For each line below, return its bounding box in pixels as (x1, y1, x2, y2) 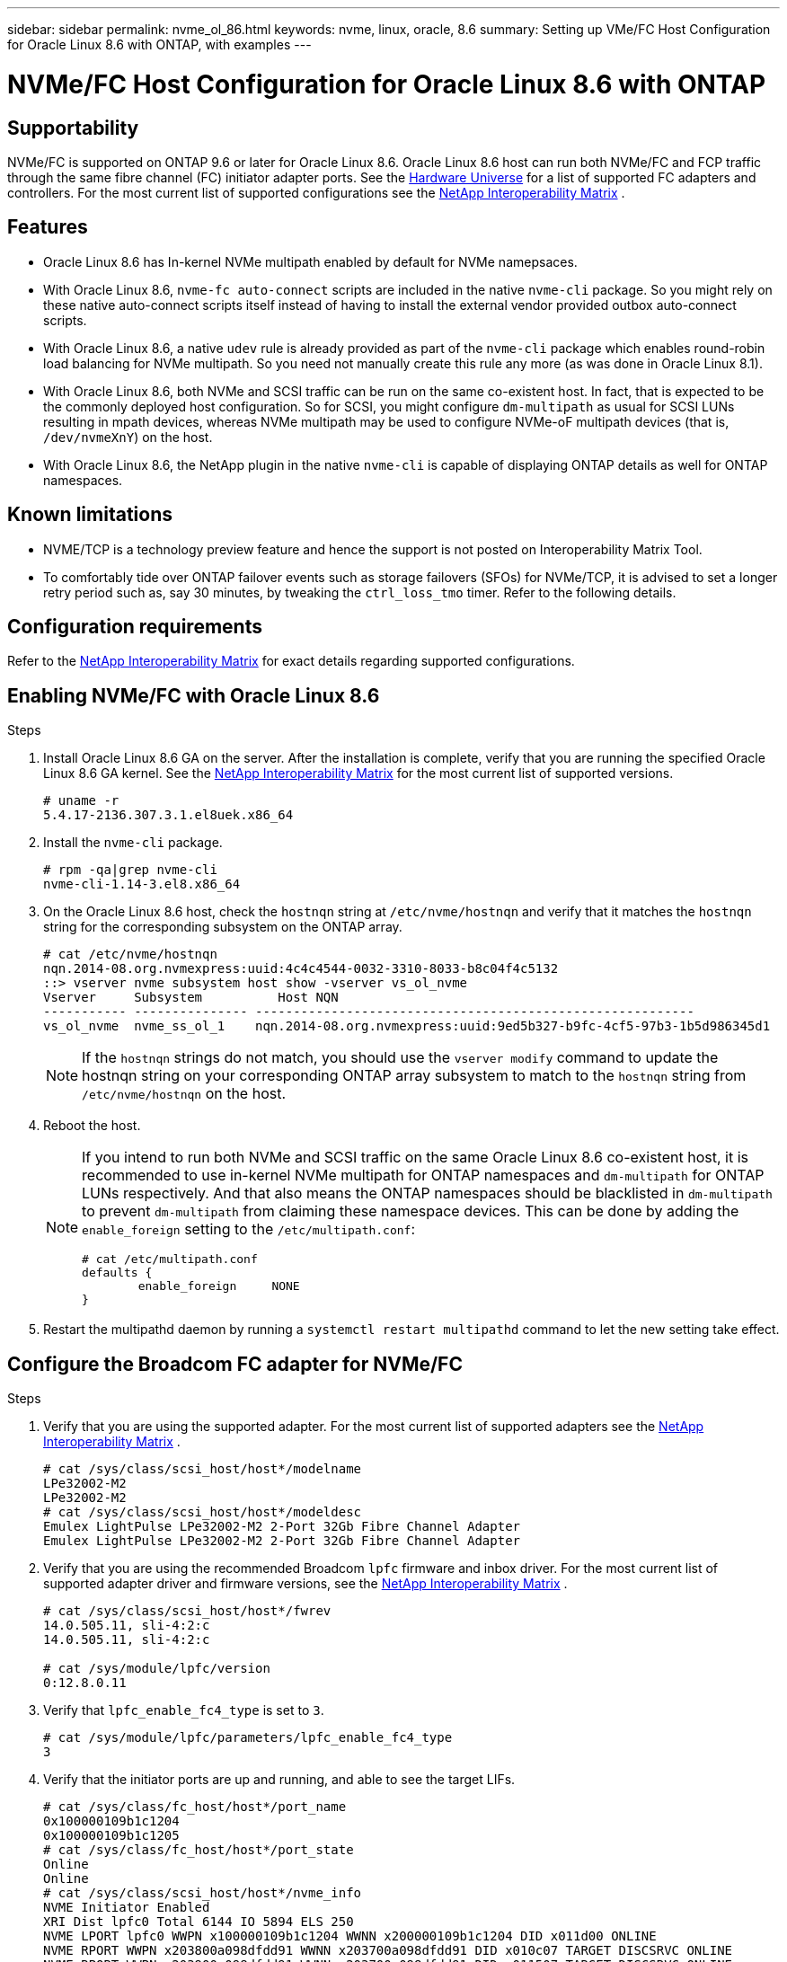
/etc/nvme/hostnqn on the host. (82, 1084, 287, 1103)
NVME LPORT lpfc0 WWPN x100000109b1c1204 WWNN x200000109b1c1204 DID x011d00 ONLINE (43, 1929, 657, 1944)
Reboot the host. (43, 1118, 141, 1134)
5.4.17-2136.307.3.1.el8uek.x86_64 (43, 808, 294, 823)
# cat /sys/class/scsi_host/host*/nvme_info (43, 1886, 362, 1901)
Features (7, 216, 88, 239)
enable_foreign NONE (137, 1279, 300, 1294)
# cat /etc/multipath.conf (82, 1252, 258, 1267)
